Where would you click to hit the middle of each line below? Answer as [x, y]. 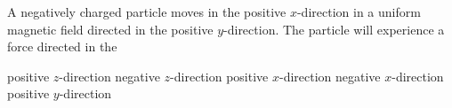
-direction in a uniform [359, 12]
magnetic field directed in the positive [110, 29]
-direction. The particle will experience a [334, 29]
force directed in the [62, 46]
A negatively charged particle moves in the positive [147, 12]
